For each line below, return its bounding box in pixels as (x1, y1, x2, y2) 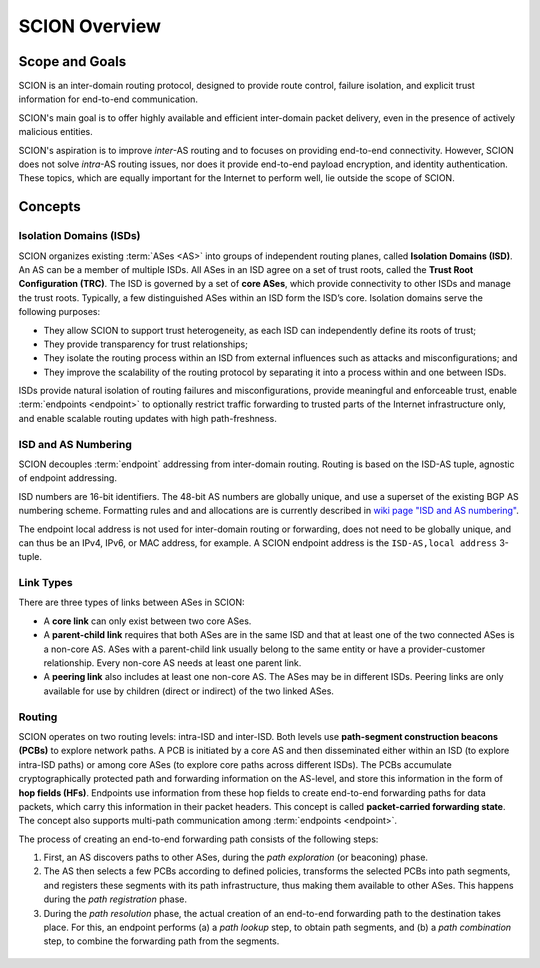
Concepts (18, 198, 81, 215)
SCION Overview (18, 15, 162, 37)
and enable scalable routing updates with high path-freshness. (18, 412, 277, 424)
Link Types (18, 576, 74, 590)
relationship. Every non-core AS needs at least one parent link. (43, 657, 302, 669)
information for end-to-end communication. (18, 93, 199, 105)
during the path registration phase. (43, 893, 187, 905)
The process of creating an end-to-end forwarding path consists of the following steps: (18, 833, 379, 845)
